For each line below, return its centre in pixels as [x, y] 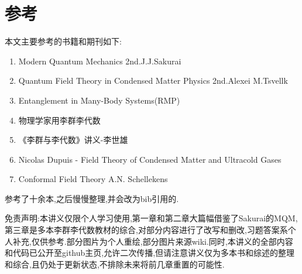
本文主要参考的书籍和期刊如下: [63, 41]
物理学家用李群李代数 [59, 120]
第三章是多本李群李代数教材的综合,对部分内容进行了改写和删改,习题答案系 [146, 230]
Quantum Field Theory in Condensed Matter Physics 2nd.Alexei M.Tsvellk [153, 81]
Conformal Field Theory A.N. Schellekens [93, 179]
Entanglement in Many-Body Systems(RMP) [99, 100]
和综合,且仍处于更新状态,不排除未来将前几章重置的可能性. [115, 264]
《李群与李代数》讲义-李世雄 [73, 140]
